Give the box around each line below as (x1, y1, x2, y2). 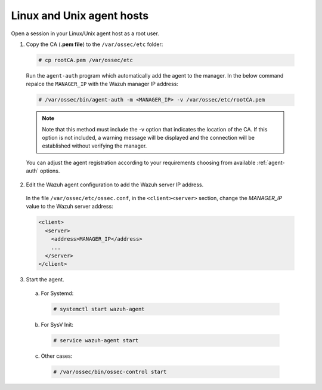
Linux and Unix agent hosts (11, 9, 149, 22)
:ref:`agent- (256, 159, 285, 166)
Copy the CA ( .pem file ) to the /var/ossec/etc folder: (26, 41, 163, 48)
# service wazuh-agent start (53, 337, 139, 343)
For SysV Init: (41, 321, 74, 328)
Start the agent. (26, 276, 64, 283)
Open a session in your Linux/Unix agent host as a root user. (11, 30, 159, 37)
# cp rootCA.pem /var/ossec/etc (38, 57, 134, 63)
